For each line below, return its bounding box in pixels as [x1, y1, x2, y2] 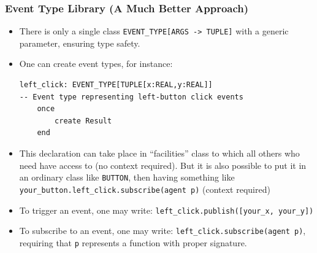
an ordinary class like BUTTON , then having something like [19, 171, 235, 184]
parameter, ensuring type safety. [19, 36, 140, 49]
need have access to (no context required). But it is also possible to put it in [19, 158, 307, 171]
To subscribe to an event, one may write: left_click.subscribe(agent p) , [19, 224, 306, 237]
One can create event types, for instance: [19, 57, 173, 70]
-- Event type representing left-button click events [19, 92, 243, 101]
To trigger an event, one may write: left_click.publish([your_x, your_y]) [19, 203, 314, 216]
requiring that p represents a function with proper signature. [19, 236, 247, 249]
